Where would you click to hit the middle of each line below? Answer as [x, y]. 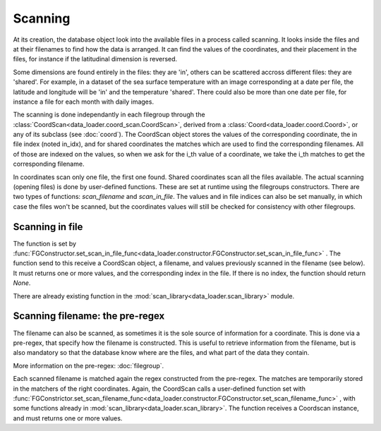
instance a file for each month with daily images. [84, 102]
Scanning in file [48, 227]
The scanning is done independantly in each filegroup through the [109, 115]
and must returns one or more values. [68, 418]
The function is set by [45, 243]
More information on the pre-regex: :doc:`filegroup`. [89, 365]
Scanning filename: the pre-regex [89, 316]
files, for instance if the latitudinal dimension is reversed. [95, 59]
